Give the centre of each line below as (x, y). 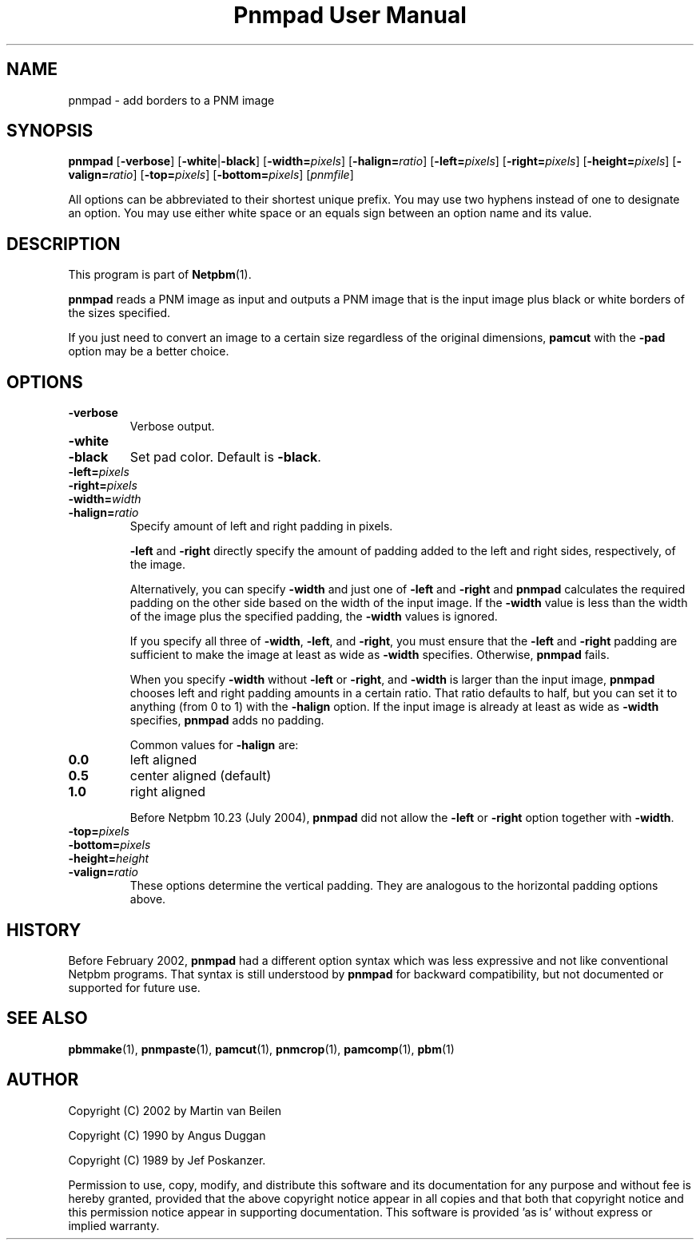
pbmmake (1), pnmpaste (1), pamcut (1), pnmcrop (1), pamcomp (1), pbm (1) (261, 1049)
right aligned (167, 792)
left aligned (163, 760)
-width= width (105, 499)
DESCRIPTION (64, 244)
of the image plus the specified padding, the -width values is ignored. (314, 617)
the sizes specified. (119, 313)
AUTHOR (43, 1080)
